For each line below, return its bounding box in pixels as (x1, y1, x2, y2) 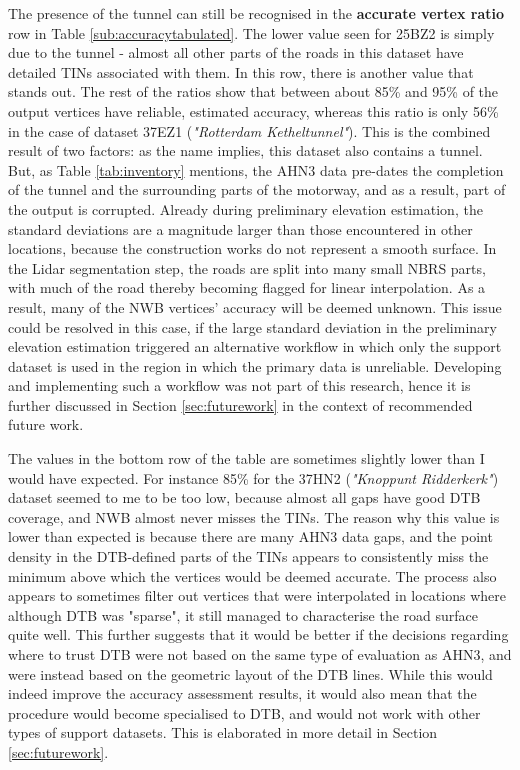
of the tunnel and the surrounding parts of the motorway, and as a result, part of (8, 179, 506, 200)
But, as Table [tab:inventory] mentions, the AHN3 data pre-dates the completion (8, 159, 504, 180)
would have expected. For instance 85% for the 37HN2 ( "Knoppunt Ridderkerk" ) (8, 467, 499, 488)
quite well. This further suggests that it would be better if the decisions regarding (8, 624, 509, 645)
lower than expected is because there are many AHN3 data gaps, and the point (8, 526, 493, 547)
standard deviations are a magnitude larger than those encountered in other (8, 218, 473, 239)
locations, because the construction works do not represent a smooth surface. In (8, 238, 497, 259)
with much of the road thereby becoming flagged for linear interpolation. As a (8, 277, 486, 298)
